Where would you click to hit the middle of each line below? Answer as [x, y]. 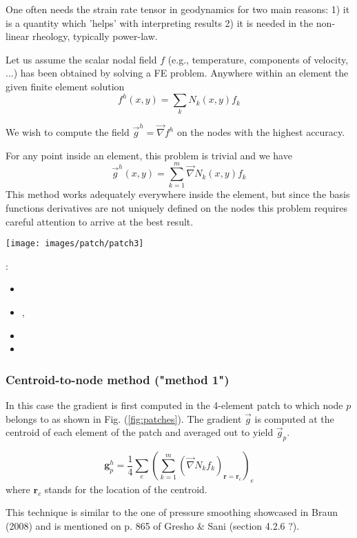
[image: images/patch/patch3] [75, 244]
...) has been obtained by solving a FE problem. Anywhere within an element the [177, 73]
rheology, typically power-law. [95, 36]
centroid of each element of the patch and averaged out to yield [140, 432]
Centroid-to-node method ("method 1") [118, 379]
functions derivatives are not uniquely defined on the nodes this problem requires [177, 208]
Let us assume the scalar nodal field [81, 59]
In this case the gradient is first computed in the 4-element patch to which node [174, 405]
